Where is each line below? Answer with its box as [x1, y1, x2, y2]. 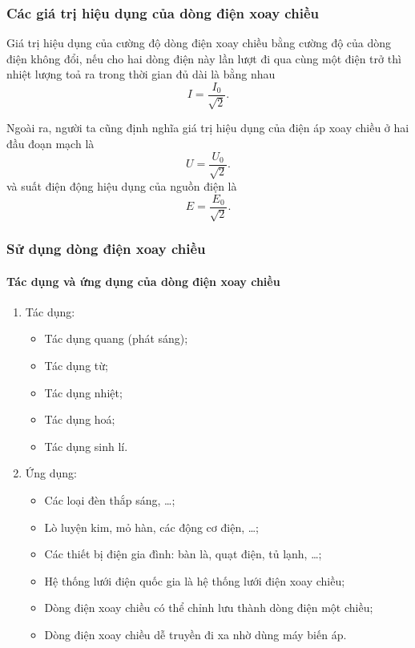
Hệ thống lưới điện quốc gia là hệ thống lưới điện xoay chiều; [44, 572, 345, 589]
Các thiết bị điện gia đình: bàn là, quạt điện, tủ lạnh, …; [44, 545, 322, 562]
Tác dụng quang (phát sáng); [44, 330, 188, 347]
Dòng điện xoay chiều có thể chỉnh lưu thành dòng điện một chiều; [44, 599, 373, 616]
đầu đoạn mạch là [6, 135, 95, 152]
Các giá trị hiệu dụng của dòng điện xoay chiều [6, 2, 319, 22]
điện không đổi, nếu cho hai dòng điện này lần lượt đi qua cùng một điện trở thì [6, 50, 401, 66]
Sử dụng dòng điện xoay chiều [6, 239, 206, 259]
